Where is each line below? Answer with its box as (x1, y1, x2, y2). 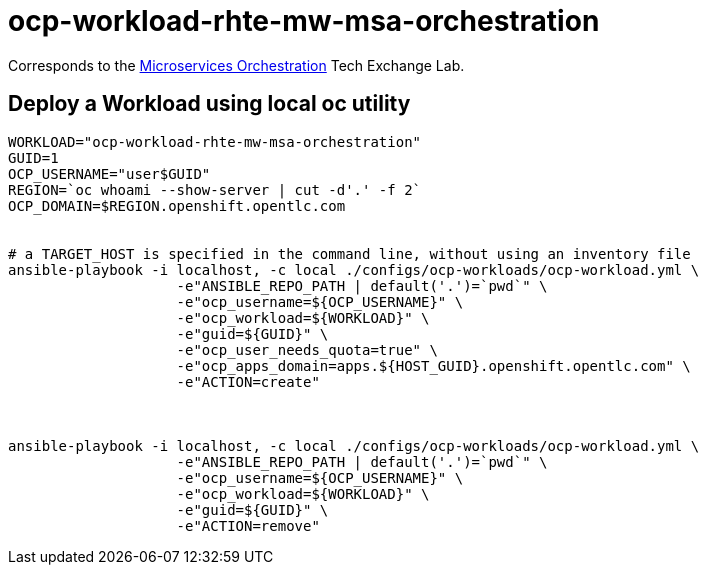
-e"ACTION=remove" (176, 517, 320, 534)
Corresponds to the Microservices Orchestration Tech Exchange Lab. (8, 56, 465, 74)
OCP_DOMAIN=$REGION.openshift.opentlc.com (8, 197, 346, 214)
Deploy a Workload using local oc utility (8, 91, 411, 117)
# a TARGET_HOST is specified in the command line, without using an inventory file (8, 245, 691, 262)
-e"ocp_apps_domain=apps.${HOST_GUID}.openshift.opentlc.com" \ (176, 357, 691, 374)
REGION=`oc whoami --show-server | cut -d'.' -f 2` (8, 181, 422, 198)
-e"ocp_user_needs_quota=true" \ (176, 341, 438, 358)
